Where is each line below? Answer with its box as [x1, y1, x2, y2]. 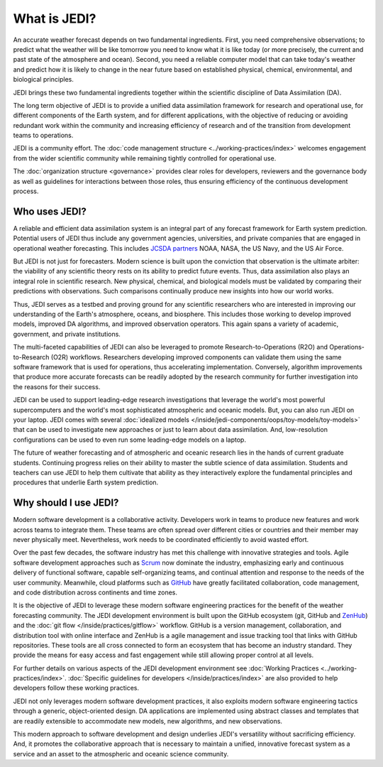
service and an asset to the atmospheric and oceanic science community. [13, 749, 229, 758]
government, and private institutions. [13, 330, 121, 338]
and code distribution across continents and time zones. [13, 588, 177, 597]
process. [13, 187, 39, 195]
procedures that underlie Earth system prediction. [13, 478, 159, 486]
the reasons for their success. [13, 382, 101, 391]
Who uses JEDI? [13, 205, 87, 217]
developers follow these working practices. [13, 684, 140, 692]
